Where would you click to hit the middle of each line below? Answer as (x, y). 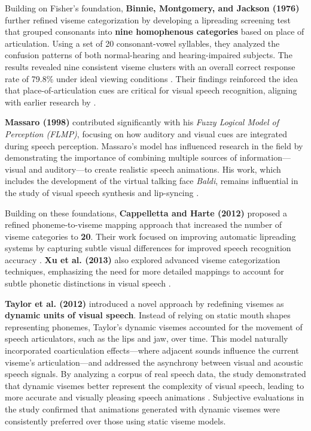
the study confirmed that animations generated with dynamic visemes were (143, 409)
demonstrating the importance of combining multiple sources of (121, 157)
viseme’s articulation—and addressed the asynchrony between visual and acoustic (154, 362)
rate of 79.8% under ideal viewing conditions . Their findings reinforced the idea (152, 78)
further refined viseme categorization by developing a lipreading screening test (148, 19)
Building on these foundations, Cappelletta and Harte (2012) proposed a (146, 213)
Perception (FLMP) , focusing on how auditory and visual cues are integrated (146, 133)
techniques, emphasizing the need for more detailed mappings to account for (144, 271)
